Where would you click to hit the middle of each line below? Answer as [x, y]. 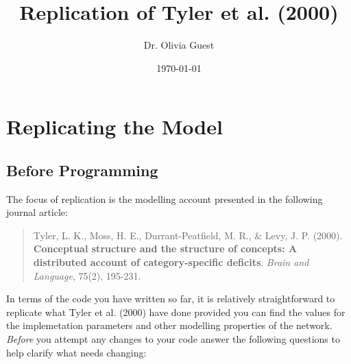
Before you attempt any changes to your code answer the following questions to [173, 339]
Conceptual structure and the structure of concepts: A [165, 248]
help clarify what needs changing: [76, 352]
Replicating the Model [114, 126]
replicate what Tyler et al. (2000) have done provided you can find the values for [176, 312]
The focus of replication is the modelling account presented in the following [165, 198]
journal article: [37, 212]
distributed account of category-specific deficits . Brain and [171, 262]
